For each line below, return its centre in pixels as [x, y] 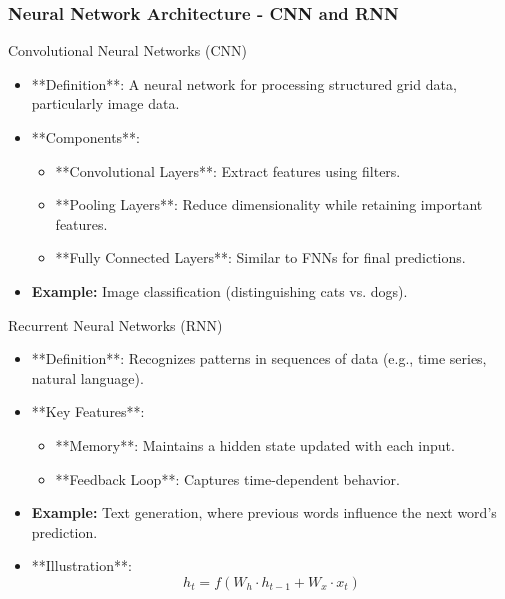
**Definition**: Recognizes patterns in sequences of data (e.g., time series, [259, 358]
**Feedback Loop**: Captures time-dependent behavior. [227, 478]
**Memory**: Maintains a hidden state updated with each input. [255, 444]
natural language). [87, 377]
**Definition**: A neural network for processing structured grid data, [244, 83]
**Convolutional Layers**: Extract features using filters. [228, 170]
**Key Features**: [88, 411]
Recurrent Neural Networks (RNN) [115, 324]
